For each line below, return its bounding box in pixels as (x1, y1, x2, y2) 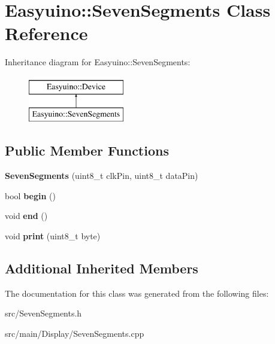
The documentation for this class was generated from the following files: (5, 287, 269, 299)
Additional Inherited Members (5, 259, 198, 278)
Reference (5, 21, 88, 45)
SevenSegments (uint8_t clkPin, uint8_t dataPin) (5, 169, 198, 182)
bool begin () (5, 189, 56, 202)
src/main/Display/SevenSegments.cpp (5, 327, 144, 340)
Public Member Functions (5, 141, 169, 160)
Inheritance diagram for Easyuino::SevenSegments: (5, 56, 191, 68)
